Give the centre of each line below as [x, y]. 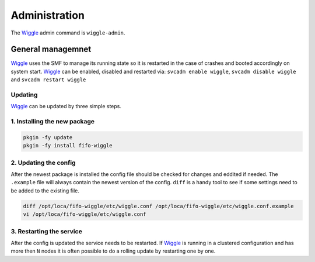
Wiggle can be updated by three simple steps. [66, 106]
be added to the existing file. [45, 191]
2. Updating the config [43, 163]
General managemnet [51, 49]
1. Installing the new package [53, 122]
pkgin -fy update [48, 137]
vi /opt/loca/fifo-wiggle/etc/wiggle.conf [85, 214]
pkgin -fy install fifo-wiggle [68, 146]
